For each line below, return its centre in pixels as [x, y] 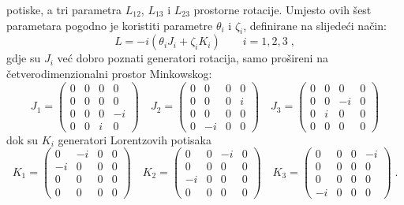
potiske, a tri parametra [64, 9]
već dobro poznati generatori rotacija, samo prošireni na [193, 58]
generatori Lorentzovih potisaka [135, 139]
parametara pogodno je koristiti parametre [110, 25]
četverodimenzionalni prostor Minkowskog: [109, 73]
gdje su [24, 58]
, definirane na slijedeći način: [315, 25]
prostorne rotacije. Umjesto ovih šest [282, 9]
